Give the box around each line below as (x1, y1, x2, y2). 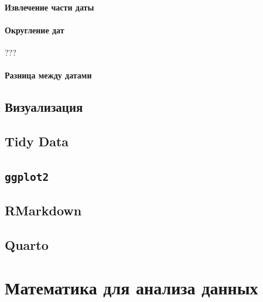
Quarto (5, 235, 49, 253)
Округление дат (5, 23, 64, 36)
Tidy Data (5, 132, 69, 150)
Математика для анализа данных (5, 276, 258, 300)
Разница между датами (5, 69, 92, 81)
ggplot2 (5, 170, 49, 183)
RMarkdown (5, 201, 82, 219)
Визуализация (5, 98, 83, 116)
